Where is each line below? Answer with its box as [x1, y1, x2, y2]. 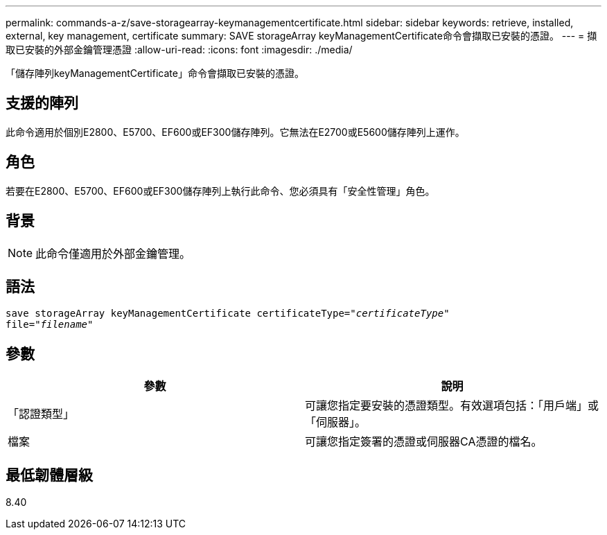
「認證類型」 [8, 407, 75, 421]
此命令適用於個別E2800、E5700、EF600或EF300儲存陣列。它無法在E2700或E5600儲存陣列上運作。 [6, 125, 465, 138]
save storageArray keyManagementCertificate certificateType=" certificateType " [6, 308, 450, 319]
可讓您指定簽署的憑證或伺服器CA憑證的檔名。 [305, 435, 543, 449]
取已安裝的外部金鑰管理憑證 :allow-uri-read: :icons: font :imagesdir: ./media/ [6, 44, 353, 55]
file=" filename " [6, 319, 94, 331]
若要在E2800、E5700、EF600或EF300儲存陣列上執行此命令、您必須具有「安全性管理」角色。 [6, 184, 435, 197]
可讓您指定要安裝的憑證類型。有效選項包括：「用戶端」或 [305, 398, 599, 413]
